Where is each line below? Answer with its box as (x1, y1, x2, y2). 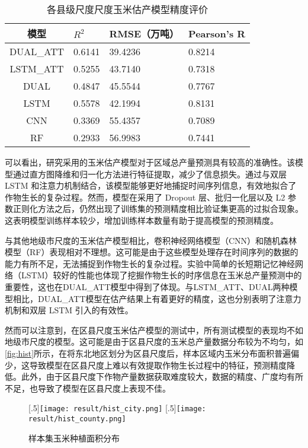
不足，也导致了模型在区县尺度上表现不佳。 (5, 382, 171, 394)
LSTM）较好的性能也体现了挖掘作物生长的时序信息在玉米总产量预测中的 (21, 269, 302, 281)
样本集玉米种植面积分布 (28, 431, 120, 444)
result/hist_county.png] (28, 414, 126, 423)
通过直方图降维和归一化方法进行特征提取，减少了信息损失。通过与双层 (12, 167, 287, 180)
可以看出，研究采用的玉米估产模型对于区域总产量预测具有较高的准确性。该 (5, 156, 295, 168)
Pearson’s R (188, 26, 246, 40)
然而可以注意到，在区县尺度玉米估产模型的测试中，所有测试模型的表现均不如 (5, 323, 303, 336)
